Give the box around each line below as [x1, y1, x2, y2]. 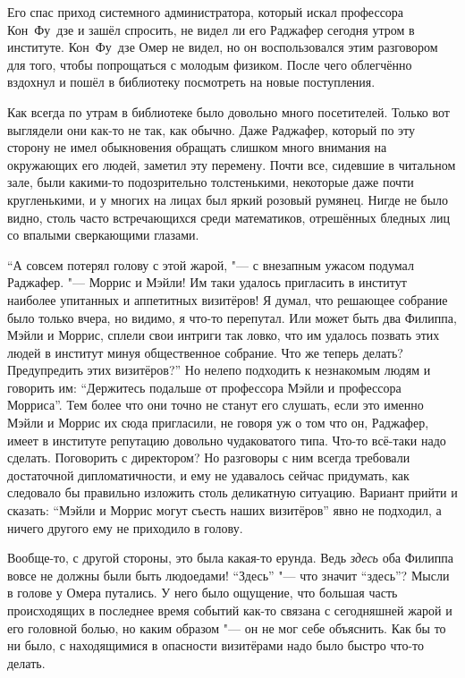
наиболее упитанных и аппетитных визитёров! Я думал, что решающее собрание [7, 290, 448, 309]
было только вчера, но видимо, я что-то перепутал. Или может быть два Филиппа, [7, 308, 457, 326]
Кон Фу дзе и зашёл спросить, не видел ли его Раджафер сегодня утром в [7, 20, 415, 38]
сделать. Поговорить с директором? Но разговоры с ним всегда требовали [7, 448, 410, 467]
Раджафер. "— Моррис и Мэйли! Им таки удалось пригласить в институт [7, 273, 407, 292]
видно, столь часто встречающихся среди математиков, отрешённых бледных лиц [7, 208, 450, 226]
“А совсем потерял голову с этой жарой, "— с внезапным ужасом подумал [7, 255, 414, 274]
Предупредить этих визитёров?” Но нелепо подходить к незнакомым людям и [7, 360, 431, 379]
